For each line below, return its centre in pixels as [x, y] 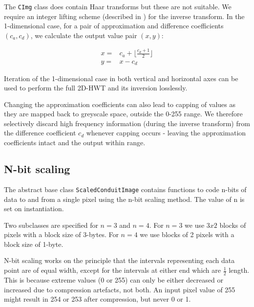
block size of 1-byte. [34, 244]
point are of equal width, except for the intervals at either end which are [112, 270]
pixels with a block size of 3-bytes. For [61, 234]
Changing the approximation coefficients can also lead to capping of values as [120, 104]
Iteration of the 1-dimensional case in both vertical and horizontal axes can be [121, 78]
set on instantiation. [34, 208]
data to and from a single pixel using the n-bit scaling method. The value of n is [124, 199]
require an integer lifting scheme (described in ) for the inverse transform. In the [124, 16]
